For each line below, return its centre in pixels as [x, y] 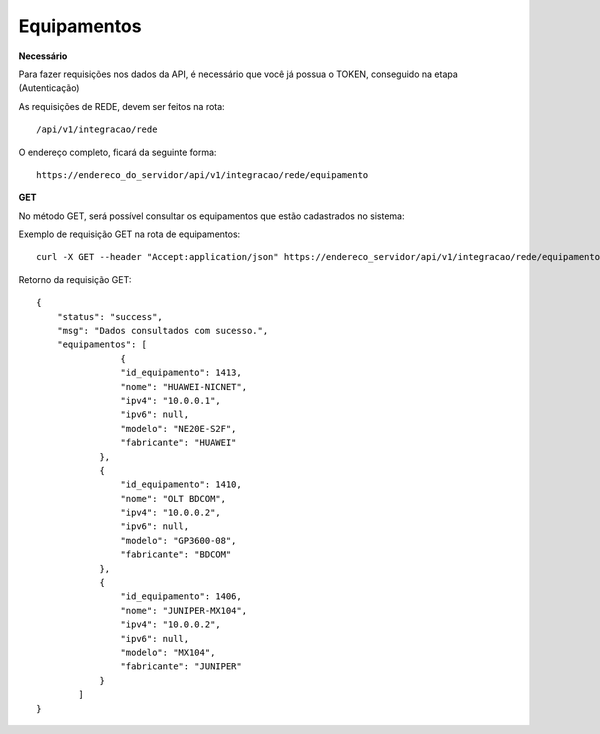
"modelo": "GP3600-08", [178, 540]
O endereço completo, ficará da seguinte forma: [117, 152]
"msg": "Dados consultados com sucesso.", [162, 331]
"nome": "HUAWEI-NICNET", [184, 386]
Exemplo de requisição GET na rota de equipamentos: [129, 234]
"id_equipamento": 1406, [181, 596]
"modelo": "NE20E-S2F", [178, 428]
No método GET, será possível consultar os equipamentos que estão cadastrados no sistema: [211, 216]
